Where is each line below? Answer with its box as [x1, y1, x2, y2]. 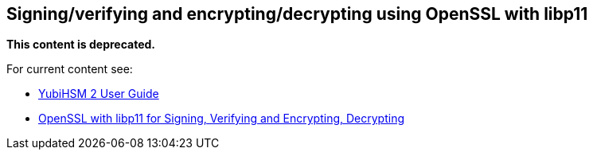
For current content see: [6, 62, 133, 76]
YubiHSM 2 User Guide [38, 87, 159, 101]
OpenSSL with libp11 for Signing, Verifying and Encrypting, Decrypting [38, 111, 404, 126]
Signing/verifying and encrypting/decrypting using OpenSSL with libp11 [6, 4, 588, 24]
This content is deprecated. [6, 37, 156, 52]
